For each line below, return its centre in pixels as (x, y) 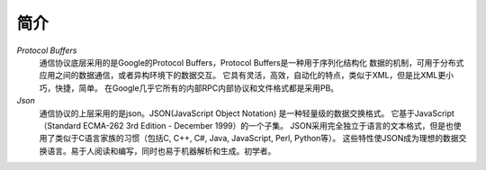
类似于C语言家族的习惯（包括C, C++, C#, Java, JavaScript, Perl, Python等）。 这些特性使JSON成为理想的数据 (256, 139)
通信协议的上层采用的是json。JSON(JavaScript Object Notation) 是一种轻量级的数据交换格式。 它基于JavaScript (247, 113)
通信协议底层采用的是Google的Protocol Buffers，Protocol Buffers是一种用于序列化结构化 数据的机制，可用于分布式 (252, 62)
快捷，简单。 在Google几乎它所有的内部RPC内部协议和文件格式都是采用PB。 (197, 88)
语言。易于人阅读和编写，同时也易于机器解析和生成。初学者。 (161, 151)
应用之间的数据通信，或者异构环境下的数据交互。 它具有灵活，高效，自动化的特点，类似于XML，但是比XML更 (243, 76)
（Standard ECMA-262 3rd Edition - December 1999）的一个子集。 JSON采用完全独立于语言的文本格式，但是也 (246, 125)
